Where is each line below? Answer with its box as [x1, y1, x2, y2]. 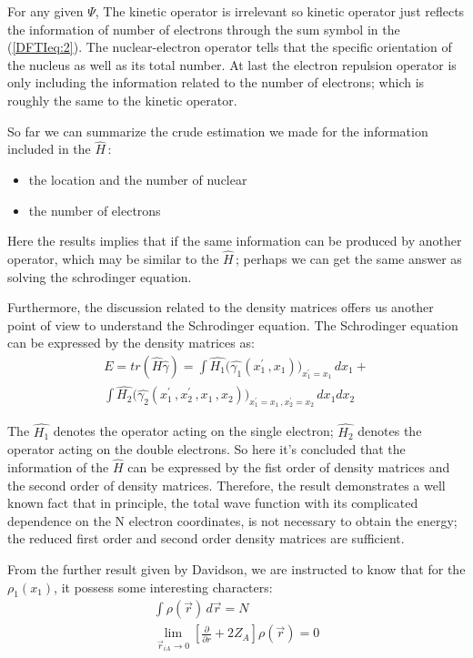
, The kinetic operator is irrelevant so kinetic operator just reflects [95, 2, 465, 20]
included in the [7, 139, 91, 158]
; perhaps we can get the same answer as [236, 248, 462, 268]
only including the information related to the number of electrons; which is [7, 73, 425, 92]
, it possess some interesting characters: [54, 577, 273, 596]
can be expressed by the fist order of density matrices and [127, 458, 450, 477]
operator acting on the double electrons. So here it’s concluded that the [7, 440, 406, 459]
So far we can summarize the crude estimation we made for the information [7, 121, 428, 140]
